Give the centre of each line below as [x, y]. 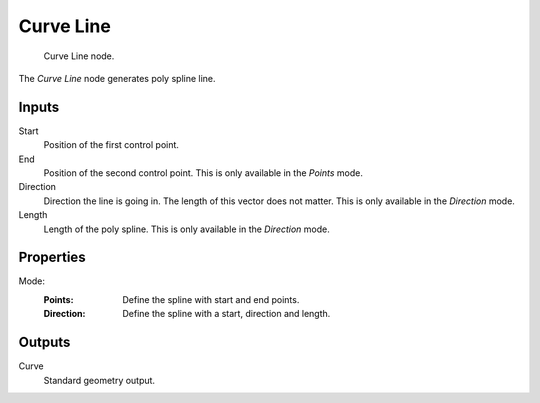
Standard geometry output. [99, 380]
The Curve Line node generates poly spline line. [117, 78]
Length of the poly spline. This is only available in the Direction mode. [186, 229]
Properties [52, 257]
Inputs [39, 106]
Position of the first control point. [111, 145]
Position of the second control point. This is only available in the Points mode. [203, 173]
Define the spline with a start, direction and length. [226, 314]
